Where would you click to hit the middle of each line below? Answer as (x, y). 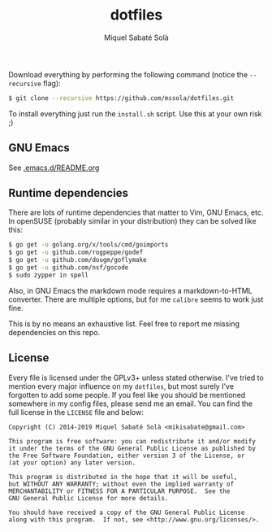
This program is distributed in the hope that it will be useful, (123, 477)
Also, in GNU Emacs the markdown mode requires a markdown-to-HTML (131, 290)
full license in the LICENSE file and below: (76, 412)
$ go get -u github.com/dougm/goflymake (78, 260)
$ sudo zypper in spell (49, 275)
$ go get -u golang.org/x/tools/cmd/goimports (89, 245)
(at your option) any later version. (72, 462)
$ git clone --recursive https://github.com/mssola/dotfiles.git (121, 98)
